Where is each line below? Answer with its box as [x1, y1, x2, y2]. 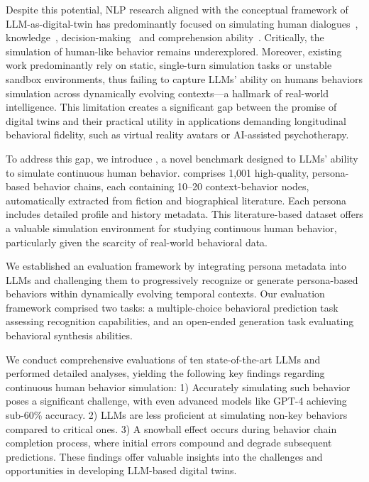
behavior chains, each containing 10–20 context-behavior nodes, [33, 179, 309, 194]
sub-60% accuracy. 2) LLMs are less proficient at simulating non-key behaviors [6, 407, 348, 422]
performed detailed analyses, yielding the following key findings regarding [6, 366, 325, 380]
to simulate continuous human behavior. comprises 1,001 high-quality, [6, 165, 309, 180]
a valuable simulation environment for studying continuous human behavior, [6, 220, 337, 235]
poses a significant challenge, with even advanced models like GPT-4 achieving [6, 393, 347, 408]
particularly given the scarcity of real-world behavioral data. [6, 234, 268, 249]
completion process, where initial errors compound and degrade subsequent [6, 435, 332, 450]
